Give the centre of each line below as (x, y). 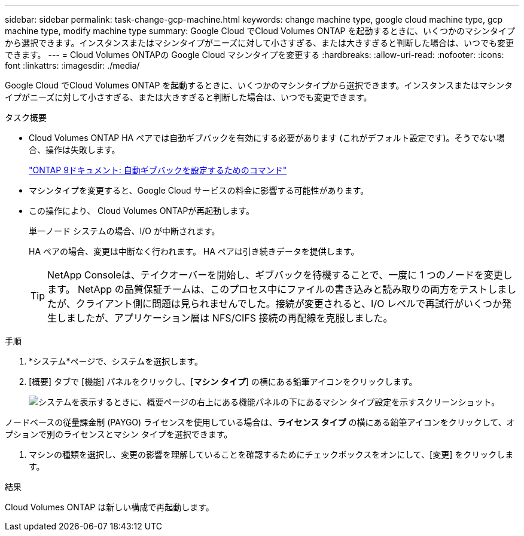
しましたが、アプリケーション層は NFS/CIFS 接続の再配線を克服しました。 (225, 318)
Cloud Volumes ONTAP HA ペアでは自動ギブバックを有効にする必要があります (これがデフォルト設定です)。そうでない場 (267, 138)
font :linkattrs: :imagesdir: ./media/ (72, 65)
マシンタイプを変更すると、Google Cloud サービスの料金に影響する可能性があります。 (199, 190)
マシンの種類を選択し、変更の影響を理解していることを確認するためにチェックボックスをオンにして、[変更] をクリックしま (271, 454)
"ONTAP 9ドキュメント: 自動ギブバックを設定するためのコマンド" (158, 170)
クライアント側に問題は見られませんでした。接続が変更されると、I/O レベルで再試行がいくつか (289, 304)
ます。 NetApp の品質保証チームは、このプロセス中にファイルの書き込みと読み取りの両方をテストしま (277, 289)
